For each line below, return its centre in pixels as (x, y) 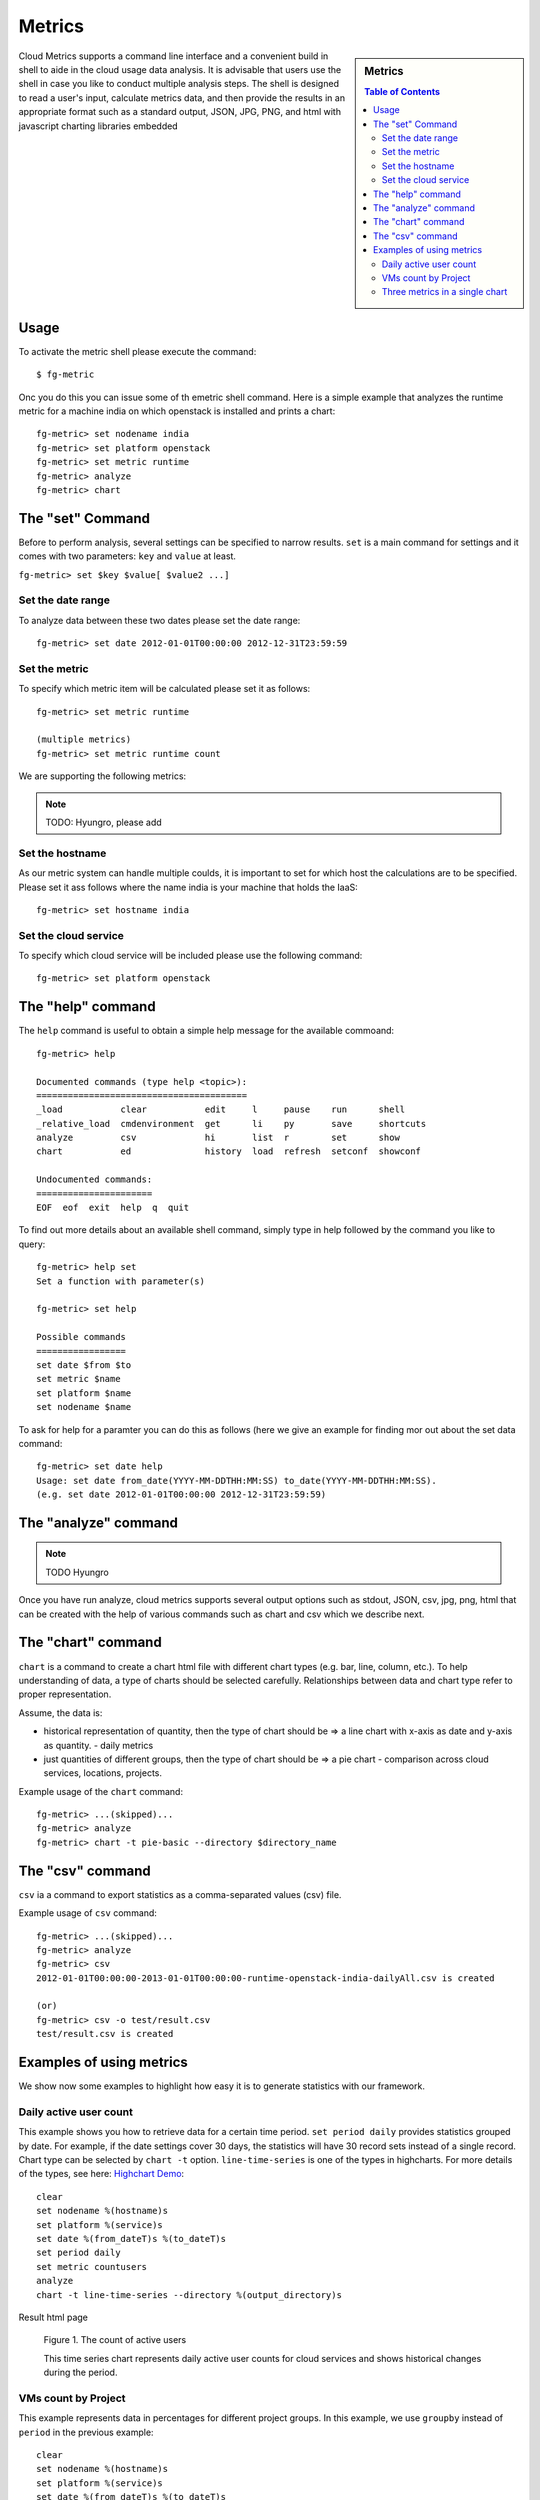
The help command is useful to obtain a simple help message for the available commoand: (206, 1031)
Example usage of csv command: (87, 1913)
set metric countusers (92, 2266)
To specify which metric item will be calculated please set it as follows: (164, 689)
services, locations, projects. (103, 1773)
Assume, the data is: (60, 1712)
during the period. (80, 2372)
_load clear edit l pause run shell (221, 1109)
